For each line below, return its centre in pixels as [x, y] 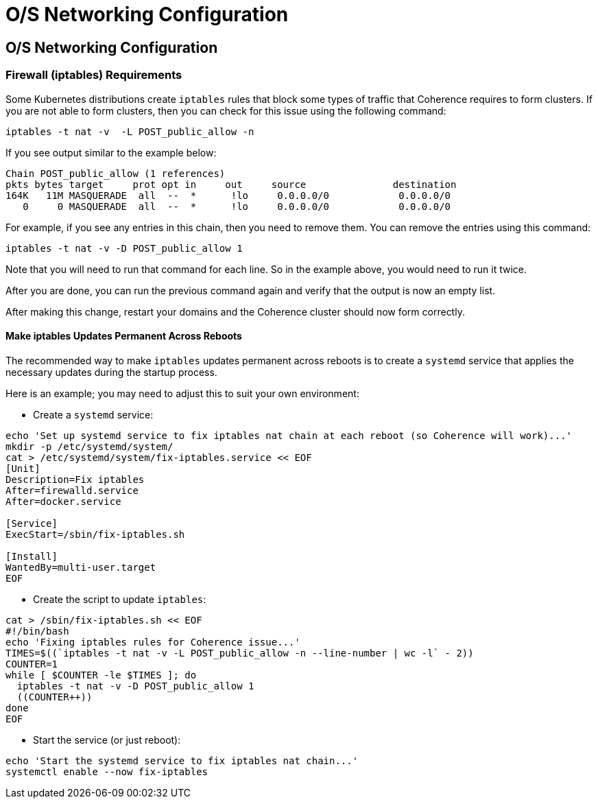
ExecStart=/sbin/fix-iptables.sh [95, 534]
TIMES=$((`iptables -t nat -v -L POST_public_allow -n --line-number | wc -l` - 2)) [240, 653]
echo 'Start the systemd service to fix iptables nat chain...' [182, 760]
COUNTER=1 [32, 664]
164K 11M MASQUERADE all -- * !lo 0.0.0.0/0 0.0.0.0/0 [228, 195]
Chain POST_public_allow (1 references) [116, 173]
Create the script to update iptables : [120, 599]
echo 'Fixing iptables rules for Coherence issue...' [153, 642]
